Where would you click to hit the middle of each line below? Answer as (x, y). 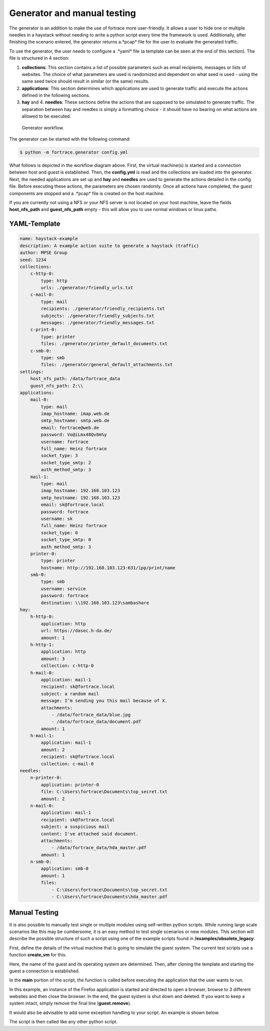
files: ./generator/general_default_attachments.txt (107, 365)
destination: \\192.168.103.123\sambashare (95, 603)
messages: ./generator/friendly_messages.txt (97, 323)
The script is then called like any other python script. (63, 1022)
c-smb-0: (41, 351)
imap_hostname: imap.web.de (75, 414)
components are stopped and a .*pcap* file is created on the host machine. (87, 193)
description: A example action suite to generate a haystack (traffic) (109, 246)
